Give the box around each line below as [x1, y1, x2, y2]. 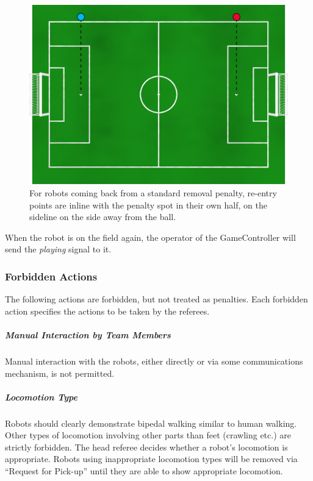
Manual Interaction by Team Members [5, 328, 171, 341]
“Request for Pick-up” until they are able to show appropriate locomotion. [5, 465, 283, 477]
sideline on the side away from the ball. [29, 210, 176, 223]
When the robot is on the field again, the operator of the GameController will [5, 230, 296, 243]
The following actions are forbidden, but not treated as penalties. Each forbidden [5, 293, 308, 305]
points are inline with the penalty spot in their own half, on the [29, 198, 267, 211]
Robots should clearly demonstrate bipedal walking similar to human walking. [5, 416, 297, 429]
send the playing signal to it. [5, 243, 112, 255]
